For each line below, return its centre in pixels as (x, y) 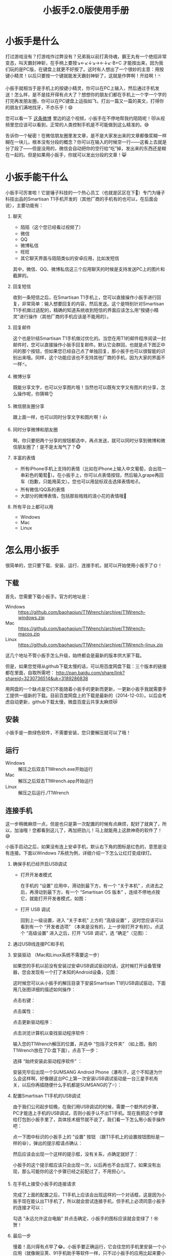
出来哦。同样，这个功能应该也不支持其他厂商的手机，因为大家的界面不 (91, 357)
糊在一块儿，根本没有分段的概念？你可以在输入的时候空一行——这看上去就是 (86, 142)
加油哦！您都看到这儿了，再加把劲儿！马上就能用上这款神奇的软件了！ (88, 830)
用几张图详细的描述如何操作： (44, 990)
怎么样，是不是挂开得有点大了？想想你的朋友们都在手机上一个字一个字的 (90, 94)
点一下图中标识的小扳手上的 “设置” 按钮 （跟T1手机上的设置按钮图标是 (86, 1137)
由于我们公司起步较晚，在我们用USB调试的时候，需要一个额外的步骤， (87, 1107)
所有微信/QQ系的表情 (43, 489)
